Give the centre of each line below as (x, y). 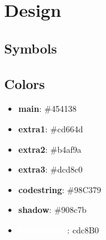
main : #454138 (47, 109)
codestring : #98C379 (60, 189)
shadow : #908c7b (52, 210)
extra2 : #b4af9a (50, 149)
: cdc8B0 (83, 229)
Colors (25, 83)
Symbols (31, 48)
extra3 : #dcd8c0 (50, 169)
